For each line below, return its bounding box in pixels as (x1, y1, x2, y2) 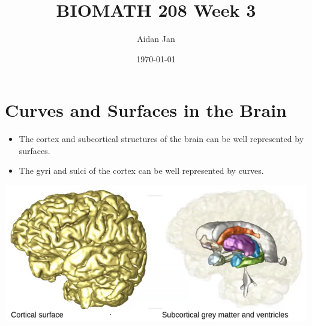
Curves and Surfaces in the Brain (5, 98, 287, 122)
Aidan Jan (137, 32, 175, 45)
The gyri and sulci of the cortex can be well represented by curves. (19, 164, 264, 177)
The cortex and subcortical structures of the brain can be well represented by (19, 132, 304, 145)
